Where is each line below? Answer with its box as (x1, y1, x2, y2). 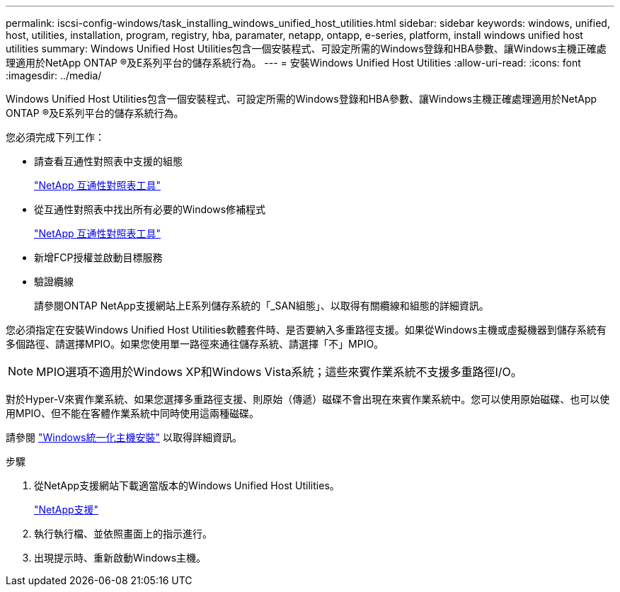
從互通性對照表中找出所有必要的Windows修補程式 (34, 203, 266, 215)
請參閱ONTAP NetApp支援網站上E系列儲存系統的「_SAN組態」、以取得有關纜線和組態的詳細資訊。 (34, 300, 489, 312)
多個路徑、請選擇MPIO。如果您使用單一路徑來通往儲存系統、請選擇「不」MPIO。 (6, 338, 384, 350)
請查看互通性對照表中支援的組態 (34, 155, 183, 167)
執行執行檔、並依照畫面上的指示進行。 (34, 528, 212, 540)
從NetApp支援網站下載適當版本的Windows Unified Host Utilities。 (34, 479, 340, 491)
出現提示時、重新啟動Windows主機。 (34, 552, 207, 564)
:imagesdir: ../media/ (6, 69, 102, 81)
